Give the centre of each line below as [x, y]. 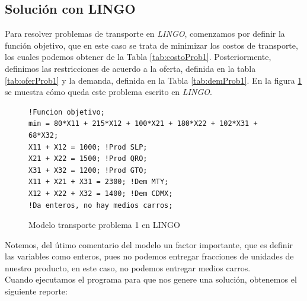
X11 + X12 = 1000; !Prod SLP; [88, 147]
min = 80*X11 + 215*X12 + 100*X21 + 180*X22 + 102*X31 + [143, 124]
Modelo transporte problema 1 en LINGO [105, 225]
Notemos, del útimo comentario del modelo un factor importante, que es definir [149, 244]
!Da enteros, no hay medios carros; [101, 205]
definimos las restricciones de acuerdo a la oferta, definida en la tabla [130, 68]
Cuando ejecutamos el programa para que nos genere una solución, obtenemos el [151, 279]
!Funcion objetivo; [67, 112]
